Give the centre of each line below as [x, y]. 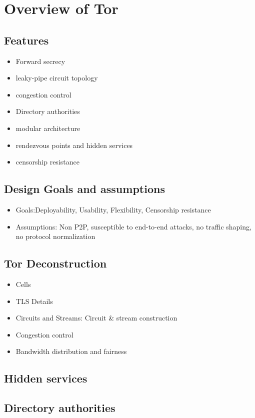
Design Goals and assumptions [84, 189]
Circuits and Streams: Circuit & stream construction [96, 318]
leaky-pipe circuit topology [57, 78]
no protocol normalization [55, 236]
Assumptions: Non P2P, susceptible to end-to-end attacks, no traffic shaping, [133, 226]
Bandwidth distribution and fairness [71, 351]
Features [26, 40]
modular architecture [48, 128]
